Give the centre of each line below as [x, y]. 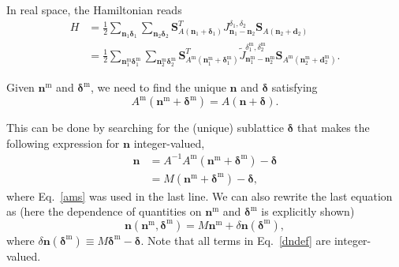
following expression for [63, 143]
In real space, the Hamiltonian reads [94, 9]
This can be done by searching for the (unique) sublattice [145, 128]
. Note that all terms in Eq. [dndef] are [236, 240]
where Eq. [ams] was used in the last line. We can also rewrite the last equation [199, 196]
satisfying [295, 87]
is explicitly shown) [308, 211]
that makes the [333, 128]
